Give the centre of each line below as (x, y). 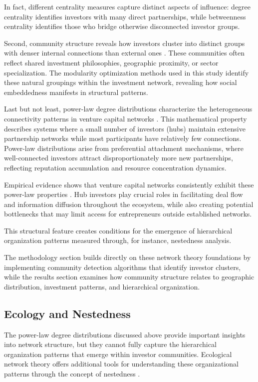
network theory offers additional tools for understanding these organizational (121, 364)
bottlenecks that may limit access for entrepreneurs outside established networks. (128, 214)
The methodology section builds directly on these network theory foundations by (128, 257)
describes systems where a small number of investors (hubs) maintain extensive (125, 128)
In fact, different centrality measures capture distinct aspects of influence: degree (128, 6)
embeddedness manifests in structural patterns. (76, 92)
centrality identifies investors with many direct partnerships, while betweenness (125, 16)
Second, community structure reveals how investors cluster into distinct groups (125, 43)
